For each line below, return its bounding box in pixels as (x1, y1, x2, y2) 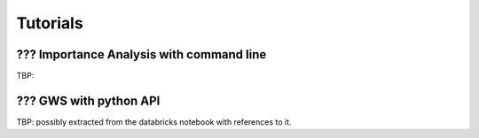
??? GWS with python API (16, 93, 161, 108)
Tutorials (16, 13, 83, 33)
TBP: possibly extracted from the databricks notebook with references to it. (16, 116, 292, 127)
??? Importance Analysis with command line (16, 47, 267, 62)
